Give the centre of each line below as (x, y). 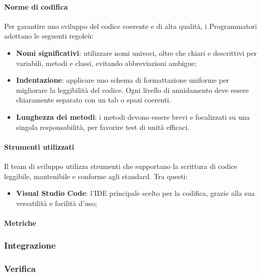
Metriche (20, 222)
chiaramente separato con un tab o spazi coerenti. (94, 100)
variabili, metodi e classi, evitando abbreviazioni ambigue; (106, 63)
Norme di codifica (36, 6)
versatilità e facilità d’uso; (56, 203)
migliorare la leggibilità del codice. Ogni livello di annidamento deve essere (132, 90)
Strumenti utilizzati (39, 146)
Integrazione (30, 245)
